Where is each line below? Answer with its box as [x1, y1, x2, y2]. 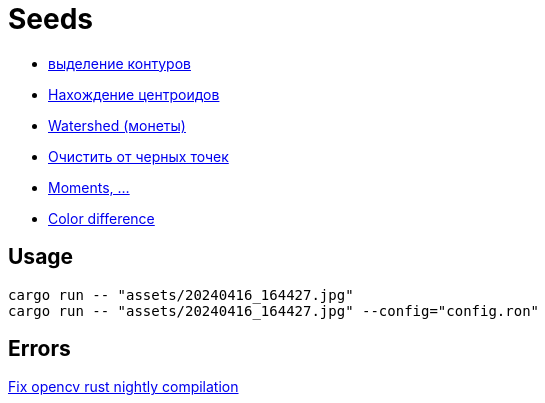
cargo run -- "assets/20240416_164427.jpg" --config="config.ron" [8, 302, 540, 319]
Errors [8, 336, 71, 362]
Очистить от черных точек [48, 147, 229, 165]
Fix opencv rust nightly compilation [8, 378, 239, 396]
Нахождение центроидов [48, 85, 220, 103]
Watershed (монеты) [48, 116, 186, 134]
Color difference [48, 209, 155, 227]
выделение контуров [48, 54, 191, 72]
